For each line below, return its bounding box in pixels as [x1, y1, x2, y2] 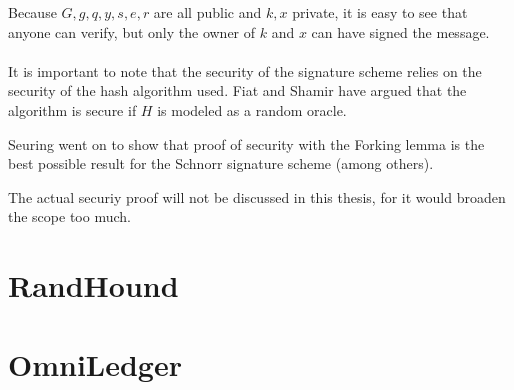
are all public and [153, 2, 262, 22]
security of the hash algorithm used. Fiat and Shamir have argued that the [8, 80, 467, 101]
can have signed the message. [311, 21, 490, 42]
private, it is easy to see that [292, 2, 468, 22]
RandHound [8, 265, 179, 306]
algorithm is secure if [8, 99, 137, 120]
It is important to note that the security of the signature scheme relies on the [8, 60, 482, 81]
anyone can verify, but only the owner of [8, 21, 256, 42]
